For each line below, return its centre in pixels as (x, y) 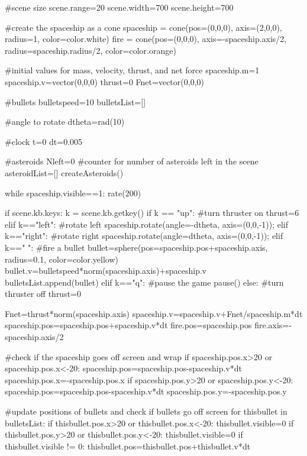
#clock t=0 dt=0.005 (44, 141)
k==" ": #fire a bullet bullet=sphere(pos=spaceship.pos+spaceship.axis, (136, 247)
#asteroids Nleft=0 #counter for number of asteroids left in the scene (132, 161)
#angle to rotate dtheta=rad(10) (65, 122)
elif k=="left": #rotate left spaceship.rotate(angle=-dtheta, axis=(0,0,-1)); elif (147, 224)
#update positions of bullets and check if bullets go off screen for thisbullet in (146, 411)
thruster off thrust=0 (43, 294)
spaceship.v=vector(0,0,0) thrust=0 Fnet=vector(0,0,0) (104, 81)
